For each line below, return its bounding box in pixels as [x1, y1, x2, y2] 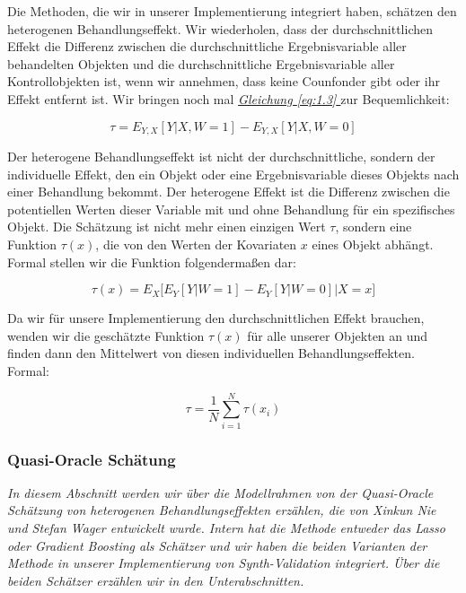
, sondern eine [335, 217, 412, 236]
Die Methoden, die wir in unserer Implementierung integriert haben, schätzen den [7, 2, 457, 20]
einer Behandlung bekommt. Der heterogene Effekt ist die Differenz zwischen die [7, 182, 450, 201]
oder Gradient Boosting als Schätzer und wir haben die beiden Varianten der [7, 536, 427, 554]
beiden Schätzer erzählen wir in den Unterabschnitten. [7, 571, 304, 589]
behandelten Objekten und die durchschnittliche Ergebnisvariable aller [7, 54, 395, 73]
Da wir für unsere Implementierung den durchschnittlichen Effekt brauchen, [7, 309, 425, 327]
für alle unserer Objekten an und [247, 326, 428, 344]
